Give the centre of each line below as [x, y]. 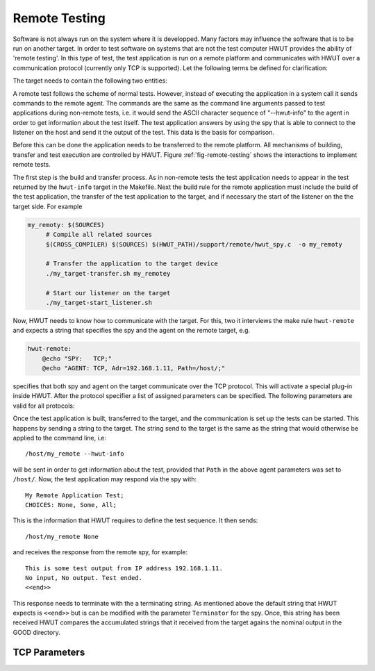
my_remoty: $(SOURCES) [66, 225]
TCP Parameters [49, 652]
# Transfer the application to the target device [132, 264]
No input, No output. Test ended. [84, 578]
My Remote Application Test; [75, 495]
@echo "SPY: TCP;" [77, 358]
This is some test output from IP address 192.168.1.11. [124, 568]
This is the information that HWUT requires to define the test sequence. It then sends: [135, 520]
